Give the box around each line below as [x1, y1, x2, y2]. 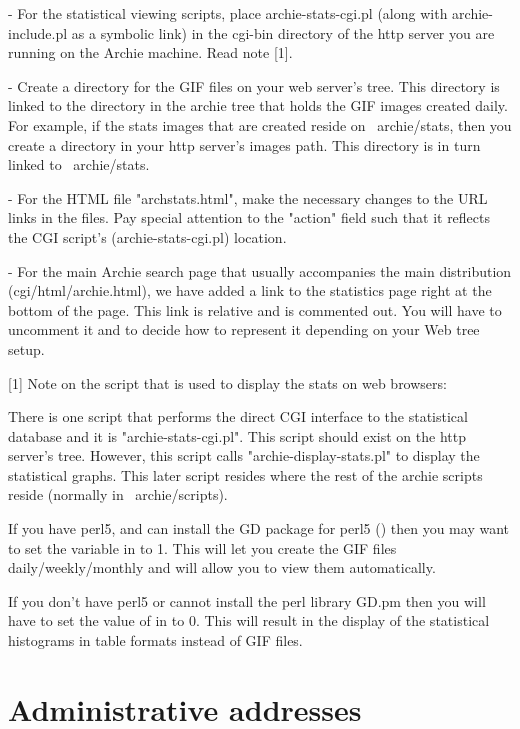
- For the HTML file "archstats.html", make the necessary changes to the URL [8, 187, 488, 208]
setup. [8, 338, 45, 359]
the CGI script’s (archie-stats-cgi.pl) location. [8, 226, 287, 247]
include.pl [8, 22, 68, 43]
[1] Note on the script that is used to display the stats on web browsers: [8, 372, 447, 393]
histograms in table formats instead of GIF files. [8, 630, 303, 651]
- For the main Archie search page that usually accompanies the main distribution [8, 260, 512, 281]
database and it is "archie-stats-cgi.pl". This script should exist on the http [8, 425, 466, 446]
